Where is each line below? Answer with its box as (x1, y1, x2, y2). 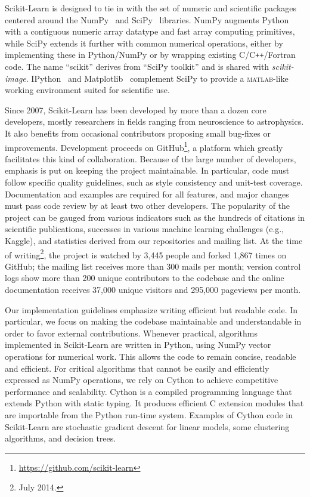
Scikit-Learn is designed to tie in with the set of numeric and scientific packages (5, 2, 297, 14)
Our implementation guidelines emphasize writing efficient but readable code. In (5, 303, 298, 316)
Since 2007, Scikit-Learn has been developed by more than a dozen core (5, 103, 266, 116)
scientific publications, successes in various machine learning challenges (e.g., (5, 223, 284, 235)
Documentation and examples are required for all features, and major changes (5, 187, 289, 200)
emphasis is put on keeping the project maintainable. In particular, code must (5, 164, 290, 177)
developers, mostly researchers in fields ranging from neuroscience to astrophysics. (5, 115, 304, 128)
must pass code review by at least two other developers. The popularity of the (5, 199, 290, 212)
